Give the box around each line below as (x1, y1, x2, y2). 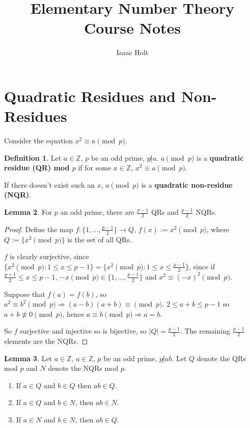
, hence (62, 308, 85, 319)
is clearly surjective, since (10, 251, 89, 262)
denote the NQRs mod (48, 363, 119, 373)
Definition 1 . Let (4, 152, 62, 163)
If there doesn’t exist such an (4, 179, 95, 190)
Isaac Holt (116, 47, 149, 58)
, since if (188, 261, 215, 271)
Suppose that (4, 288, 45, 299)
